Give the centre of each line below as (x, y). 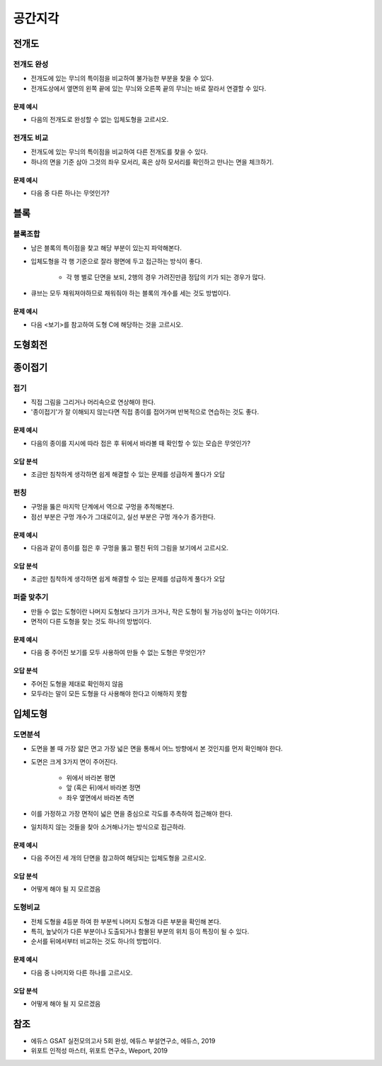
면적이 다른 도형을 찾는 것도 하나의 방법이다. (91, 621)
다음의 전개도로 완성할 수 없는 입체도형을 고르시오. (100, 120)
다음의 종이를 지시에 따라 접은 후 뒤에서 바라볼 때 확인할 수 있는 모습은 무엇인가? (141, 443)
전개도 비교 (31, 138)
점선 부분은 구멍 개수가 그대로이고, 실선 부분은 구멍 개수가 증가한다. (123, 517)
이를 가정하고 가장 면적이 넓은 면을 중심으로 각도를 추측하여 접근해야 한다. (132, 814)
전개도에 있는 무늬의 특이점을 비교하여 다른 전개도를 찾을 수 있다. (120, 152)
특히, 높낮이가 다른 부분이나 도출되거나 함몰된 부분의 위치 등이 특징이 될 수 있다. (140, 931)
